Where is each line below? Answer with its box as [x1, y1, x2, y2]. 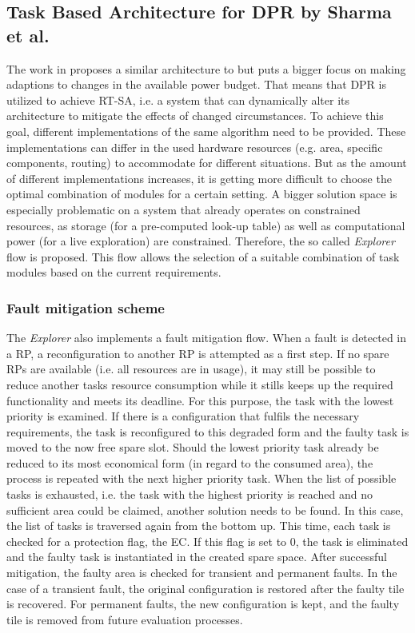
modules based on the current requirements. [6, 264, 221, 281]
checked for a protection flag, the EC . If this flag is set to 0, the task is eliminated [6, 532, 409, 549]
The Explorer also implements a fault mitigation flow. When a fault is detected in [6, 329, 407, 346]
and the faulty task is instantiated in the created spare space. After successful [6, 548, 387, 565]
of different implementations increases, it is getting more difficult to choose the [6, 169, 392, 186]
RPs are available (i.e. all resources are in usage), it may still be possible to [6, 360, 376, 377]
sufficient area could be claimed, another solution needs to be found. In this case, [6, 501, 404, 518]
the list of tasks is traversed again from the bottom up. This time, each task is [6, 517, 391, 534]
